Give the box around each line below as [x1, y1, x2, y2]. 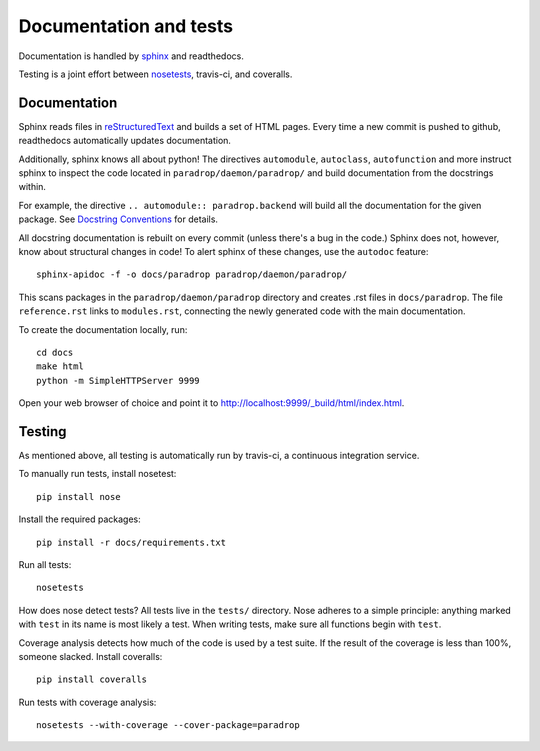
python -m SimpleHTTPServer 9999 [36, 375, 200, 386]
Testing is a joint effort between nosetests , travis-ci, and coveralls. [18, 68, 293, 80]
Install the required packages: [18, 513, 142, 525]
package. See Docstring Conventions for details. [18, 213, 219, 225]
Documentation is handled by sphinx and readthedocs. [18, 50, 244, 62]
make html [36, 361, 84, 372]
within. [18, 181, 47, 193]
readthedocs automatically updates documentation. [18, 135, 232, 147]
